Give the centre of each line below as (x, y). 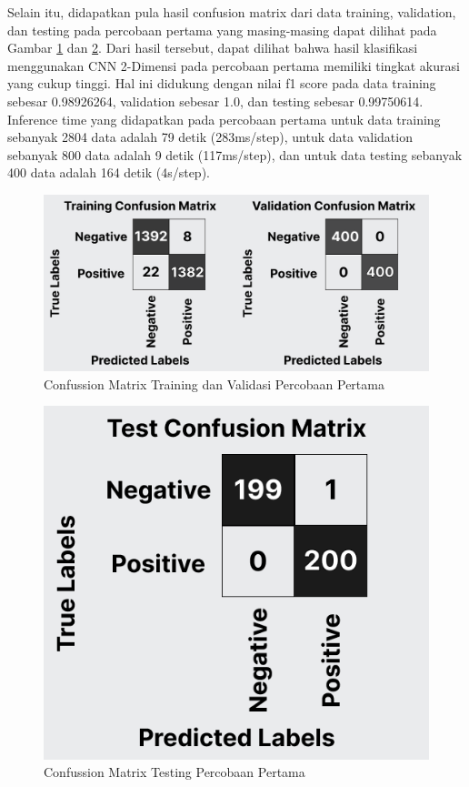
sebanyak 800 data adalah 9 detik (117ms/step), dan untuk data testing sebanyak (235, 154)
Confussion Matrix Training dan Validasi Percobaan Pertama (214, 383)
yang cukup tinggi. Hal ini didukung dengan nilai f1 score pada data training (222, 83)
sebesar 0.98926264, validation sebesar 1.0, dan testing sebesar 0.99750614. (215, 101)
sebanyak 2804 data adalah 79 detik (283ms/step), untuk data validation (210, 137)
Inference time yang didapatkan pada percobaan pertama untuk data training (224, 119)
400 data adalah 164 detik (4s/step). (109, 172)
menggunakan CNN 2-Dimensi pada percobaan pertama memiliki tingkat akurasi (234, 65)
